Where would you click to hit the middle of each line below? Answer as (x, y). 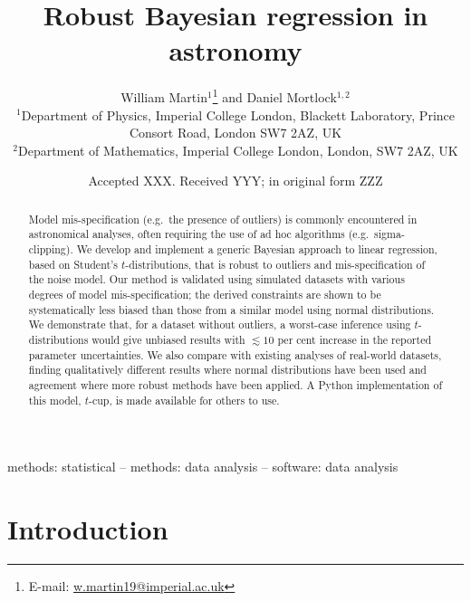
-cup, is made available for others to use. (184, 400)
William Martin (164, 96)
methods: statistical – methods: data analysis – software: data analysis (203, 467)
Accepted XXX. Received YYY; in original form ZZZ (235, 181)
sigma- (389, 234)
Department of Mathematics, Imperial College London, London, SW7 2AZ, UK (238, 150)
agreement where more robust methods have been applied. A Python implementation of (235, 384)
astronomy (235, 50)
